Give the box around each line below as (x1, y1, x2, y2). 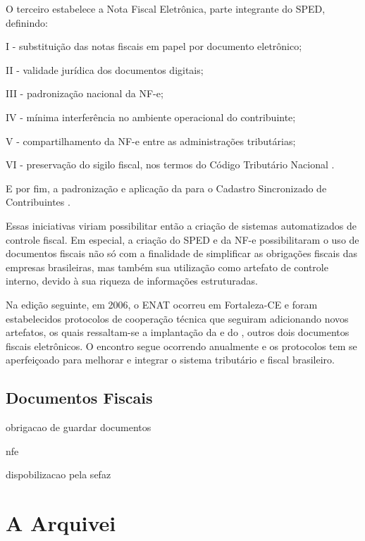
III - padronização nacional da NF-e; (6, 86, 163, 101)
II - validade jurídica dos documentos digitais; (6, 62, 204, 77)
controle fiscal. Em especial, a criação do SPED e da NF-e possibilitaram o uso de (6, 232, 359, 247)
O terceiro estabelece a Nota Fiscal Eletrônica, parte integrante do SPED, (6, 1, 326, 15)
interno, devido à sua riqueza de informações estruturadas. (6, 273, 258, 288)
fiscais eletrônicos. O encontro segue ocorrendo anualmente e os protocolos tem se (6, 338, 357, 353)
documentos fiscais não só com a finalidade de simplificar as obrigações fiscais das (6, 246, 357, 261)
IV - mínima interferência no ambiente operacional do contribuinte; (6, 109, 296, 124)
